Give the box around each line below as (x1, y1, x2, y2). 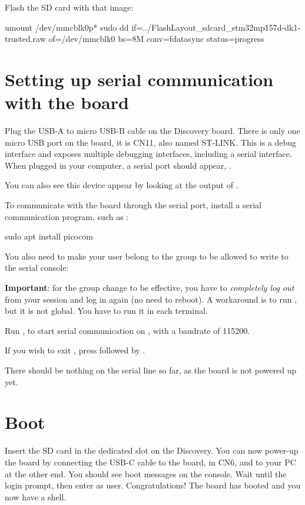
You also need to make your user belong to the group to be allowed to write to (5, 250, 289, 262)
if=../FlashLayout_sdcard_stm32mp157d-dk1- (131, 21, 301, 33)
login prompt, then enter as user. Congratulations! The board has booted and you (5, 479, 301, 491)
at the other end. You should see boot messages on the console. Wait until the (5, 467, 287, 480)
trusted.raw (5, 32, 46, 45)
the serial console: (5, 261, 69, 274)
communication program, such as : (5, 210, 129, 222)
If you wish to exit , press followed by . (5, 344, 145, 356)
